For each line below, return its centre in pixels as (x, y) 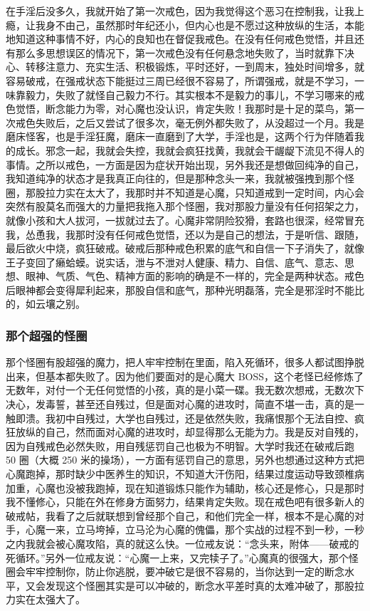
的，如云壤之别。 (46, 304)
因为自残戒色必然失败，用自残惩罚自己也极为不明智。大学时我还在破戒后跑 (180, 445)
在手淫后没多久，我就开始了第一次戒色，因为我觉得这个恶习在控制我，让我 (180, 11)
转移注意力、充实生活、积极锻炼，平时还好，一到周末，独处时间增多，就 (195, 67)
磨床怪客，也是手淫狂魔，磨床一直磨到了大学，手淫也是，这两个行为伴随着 (180, 136)
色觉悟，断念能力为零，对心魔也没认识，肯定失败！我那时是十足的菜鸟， (175, 109)
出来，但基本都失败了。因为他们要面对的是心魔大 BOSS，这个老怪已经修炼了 (185, 376)
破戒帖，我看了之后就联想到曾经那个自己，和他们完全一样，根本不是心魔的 (180, 515)
